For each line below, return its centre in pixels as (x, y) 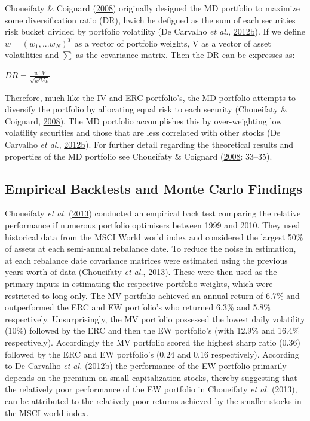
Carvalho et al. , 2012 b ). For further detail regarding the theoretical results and (149, 144)
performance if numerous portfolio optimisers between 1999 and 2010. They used (153, 225)
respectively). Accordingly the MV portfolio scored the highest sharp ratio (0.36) (153, 342)
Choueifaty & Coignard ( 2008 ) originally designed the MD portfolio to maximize (152, 8)
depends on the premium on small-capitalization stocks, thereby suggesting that (151, 377)
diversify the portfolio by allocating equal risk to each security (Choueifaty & (146, 109)
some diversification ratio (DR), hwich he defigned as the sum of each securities (150, 19)
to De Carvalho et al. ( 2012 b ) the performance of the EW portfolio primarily (146, 366)
